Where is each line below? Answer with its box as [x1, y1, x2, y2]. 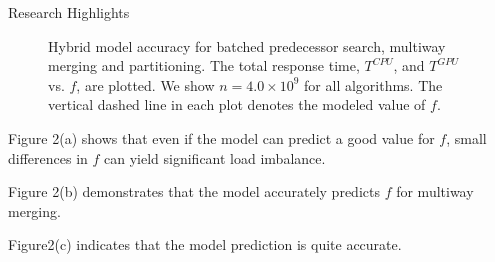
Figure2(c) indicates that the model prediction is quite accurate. [8, 234, 402, 255]
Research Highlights [8, 2, 130, 22]
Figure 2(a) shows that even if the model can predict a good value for [8, 127, 435, 148]
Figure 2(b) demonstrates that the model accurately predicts [8, 181, 380, 202]
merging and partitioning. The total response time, [48, 55, 360, 76]
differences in [8, 147, 88, 168]
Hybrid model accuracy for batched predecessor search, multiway [48, 35, 446, 56]
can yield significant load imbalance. [104, 147, 326, 168]
